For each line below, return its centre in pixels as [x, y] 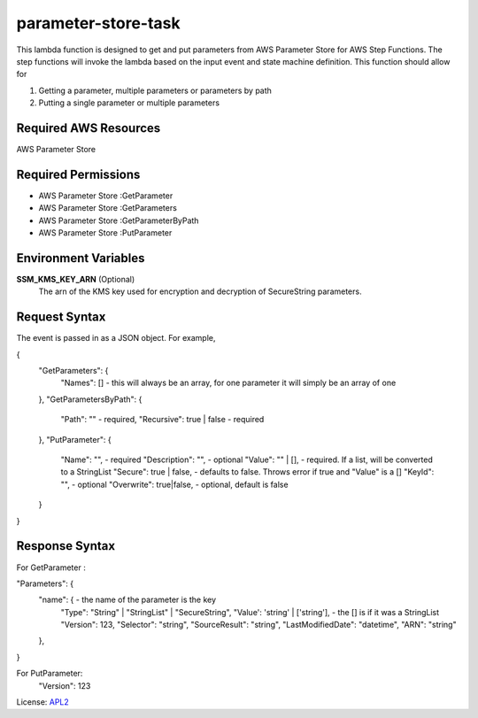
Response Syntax [66, 546]
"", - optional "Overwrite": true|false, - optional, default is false [174, 484]
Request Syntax [61, 317]
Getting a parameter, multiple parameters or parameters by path [155, 90]
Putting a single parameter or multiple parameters [129, 103]
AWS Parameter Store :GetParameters [108, 208]
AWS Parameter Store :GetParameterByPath [119, 220]
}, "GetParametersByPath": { [90, 399]
